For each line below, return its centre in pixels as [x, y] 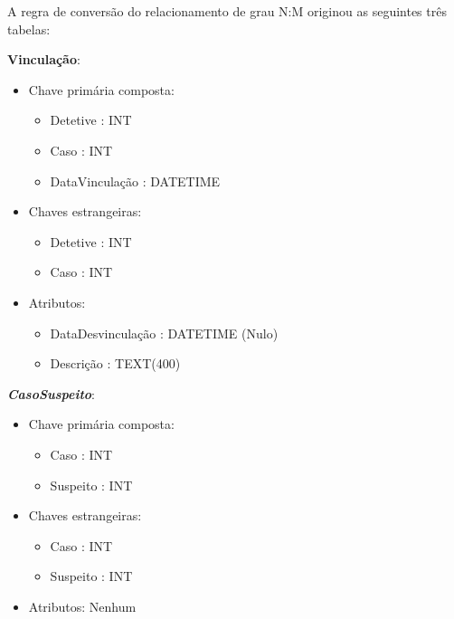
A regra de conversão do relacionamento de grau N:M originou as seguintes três [227, 11]
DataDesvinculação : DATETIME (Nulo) [164, 333]
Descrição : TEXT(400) [115, 363]
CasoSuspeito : [52, 393]
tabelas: [29, 29]
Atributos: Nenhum [82, 606]
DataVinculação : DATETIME [135, 181]
